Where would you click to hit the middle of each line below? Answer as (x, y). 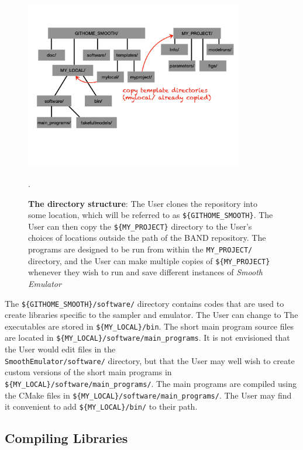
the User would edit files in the (60, 349)
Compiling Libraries (66, 438)
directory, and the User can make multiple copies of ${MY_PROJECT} (149, 260)
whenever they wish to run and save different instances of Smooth (145, 272)
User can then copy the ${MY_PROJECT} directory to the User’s (140, 226)
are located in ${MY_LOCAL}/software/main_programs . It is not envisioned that (147, 337)
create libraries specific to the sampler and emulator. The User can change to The (151, 315)
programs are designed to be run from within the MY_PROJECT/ (140, 249)
